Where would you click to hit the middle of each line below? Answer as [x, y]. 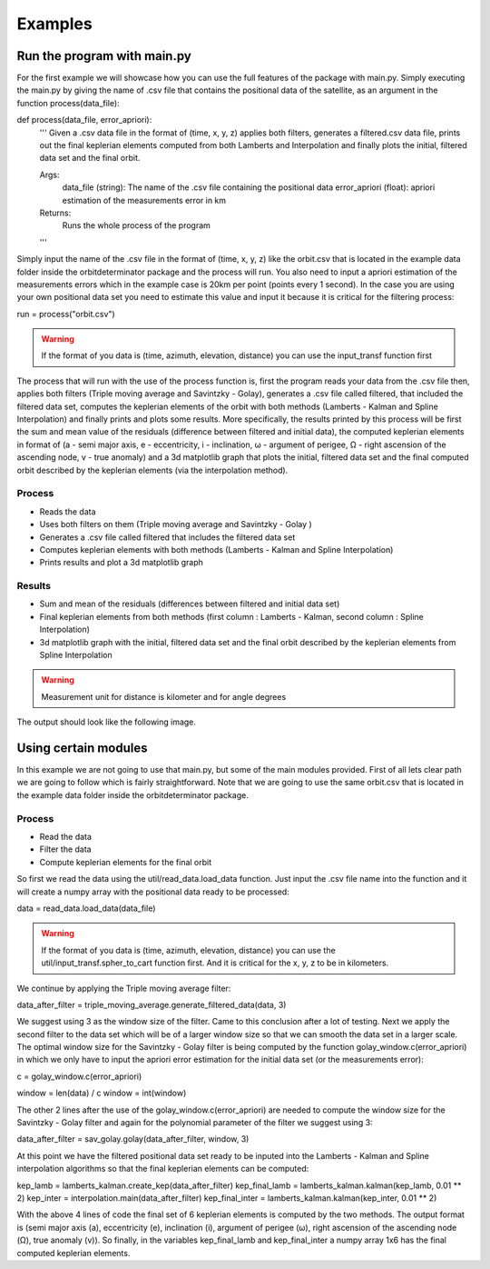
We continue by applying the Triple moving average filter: [124, 988]
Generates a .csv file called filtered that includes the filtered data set [167, 537]
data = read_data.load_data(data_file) [86, 908]
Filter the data [65, 849]
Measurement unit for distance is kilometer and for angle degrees [164, 696]
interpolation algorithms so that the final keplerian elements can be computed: [163, 1169]
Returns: [55, 213]
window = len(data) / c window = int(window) [102, 1093]
